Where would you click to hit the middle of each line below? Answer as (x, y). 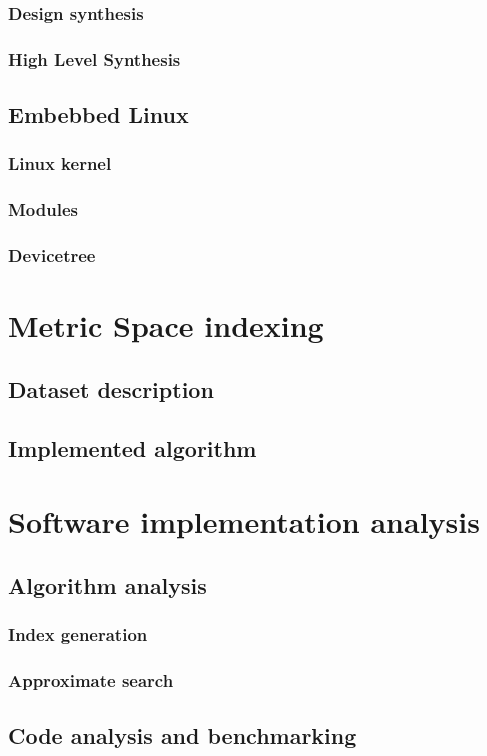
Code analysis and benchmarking (182, 735)
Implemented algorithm (132, 447)
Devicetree (52, 255)
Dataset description (111, 388)
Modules (43, 209)
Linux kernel (60, 163)
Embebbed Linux (98, 114)
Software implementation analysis (244, 521)
